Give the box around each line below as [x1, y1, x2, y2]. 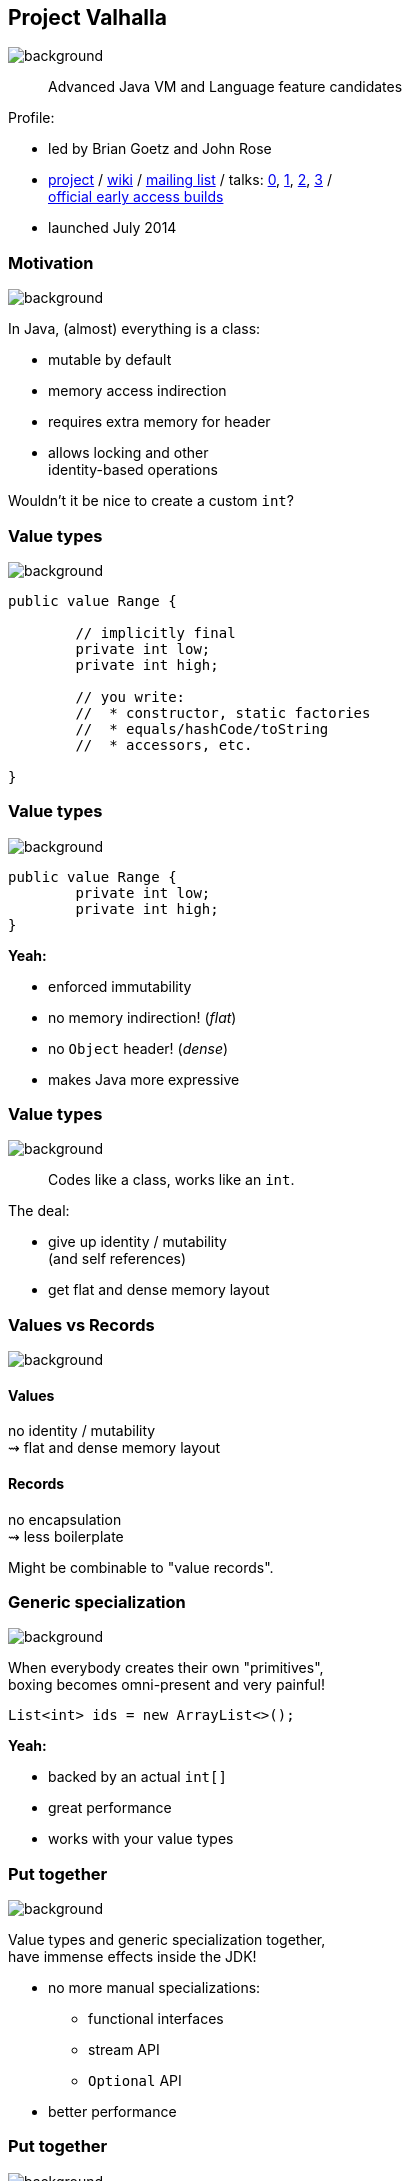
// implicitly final [75, 624, 236, 641]
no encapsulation [8, 1510, 122, 1528]
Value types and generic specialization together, [8, 1931, 326, 1949]
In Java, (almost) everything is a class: [8, 320, 261, 338]
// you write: [75, 688, 186, 705]
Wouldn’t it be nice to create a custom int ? [8, 492, 294, 510]
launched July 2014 [48, 219, 177, 237]
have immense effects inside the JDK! [8, 1948, 257, 1966]
